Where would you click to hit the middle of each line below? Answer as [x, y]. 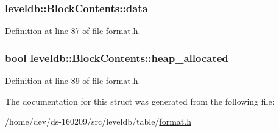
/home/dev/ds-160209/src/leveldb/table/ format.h [98, 121]
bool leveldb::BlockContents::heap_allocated [117, 57]
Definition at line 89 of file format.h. [73, 81]
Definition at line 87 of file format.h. [73, 31]
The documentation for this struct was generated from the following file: [140, 101]
